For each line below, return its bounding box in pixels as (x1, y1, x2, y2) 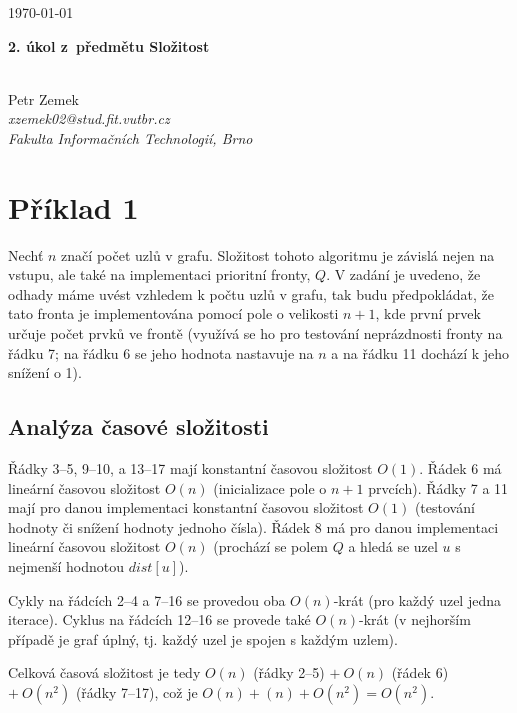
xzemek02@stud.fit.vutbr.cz (8, 108, 170, 129)
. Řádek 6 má (419, 458, 502, 479)
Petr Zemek (8, 88, 79, 109)
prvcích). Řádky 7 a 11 (368, 477, 509, 498)
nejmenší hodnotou (8, 556, 124, 577)
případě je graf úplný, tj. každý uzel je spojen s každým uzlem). (8, 628, 398, 649)
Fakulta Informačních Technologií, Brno (8, 127, 253, 148)
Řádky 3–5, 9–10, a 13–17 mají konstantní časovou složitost (8, 458, 373, 479)
